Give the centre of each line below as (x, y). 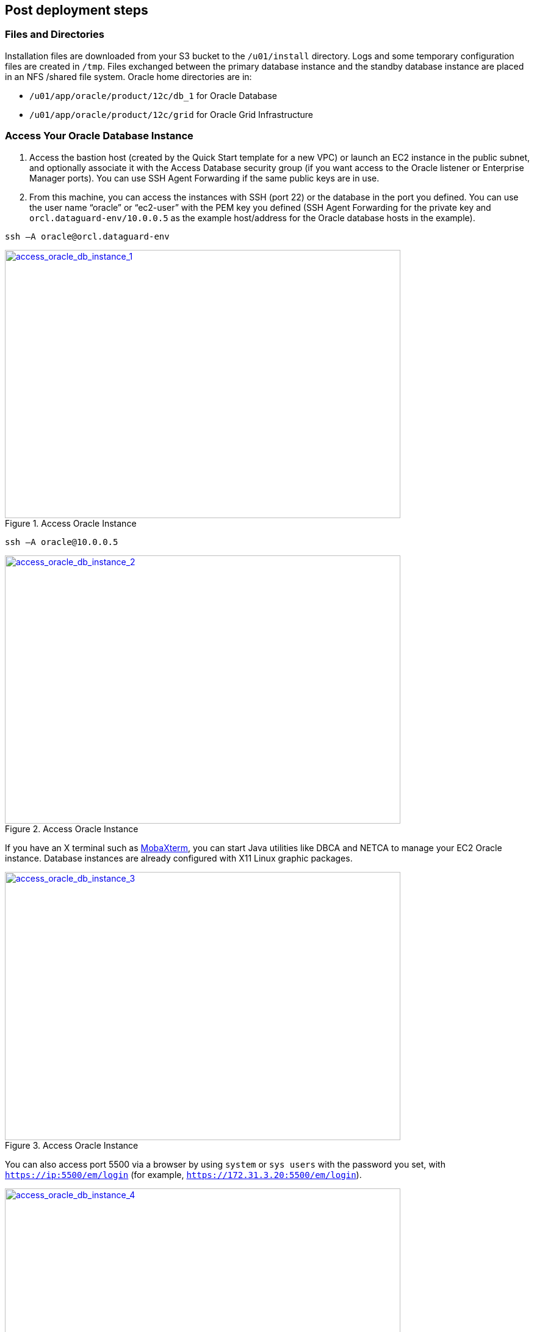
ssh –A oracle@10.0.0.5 (62, 542)
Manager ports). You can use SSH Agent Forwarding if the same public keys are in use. (204, 178)
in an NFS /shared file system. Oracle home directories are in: (128, 76)
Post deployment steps (77, 10)
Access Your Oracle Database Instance (99, 136)
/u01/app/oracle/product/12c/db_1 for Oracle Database (153, 95)
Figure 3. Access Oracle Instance (72, 1145)
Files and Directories (55, 35)
